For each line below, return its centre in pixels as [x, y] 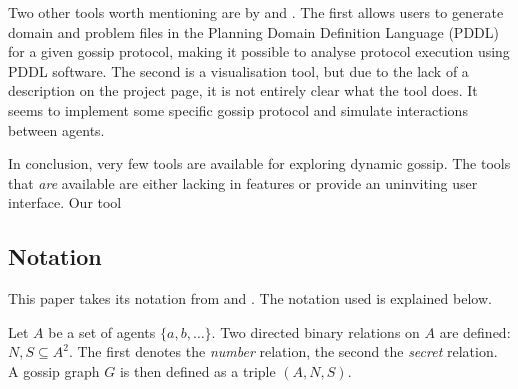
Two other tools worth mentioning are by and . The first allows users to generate [256, 12]
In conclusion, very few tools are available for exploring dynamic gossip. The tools [259, 163]
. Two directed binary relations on [315, 331]
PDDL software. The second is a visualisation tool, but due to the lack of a [238, 70]
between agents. [56, 129]
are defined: [475, 331]
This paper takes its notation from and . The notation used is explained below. [250, 298]
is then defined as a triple [197, 370]
